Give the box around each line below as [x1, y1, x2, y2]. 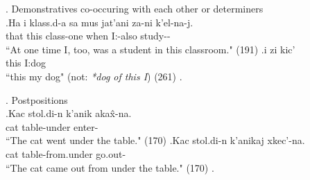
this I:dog [6, 55, 46, 70]
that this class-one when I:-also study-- [6, 28, 171, 43]
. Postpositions [6, 92, 68, 107]
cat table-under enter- [6, 119, 98, 134]
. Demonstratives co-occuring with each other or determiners [6, 1, 264, 15]
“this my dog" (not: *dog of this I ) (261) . [6, 69, 182, 83]
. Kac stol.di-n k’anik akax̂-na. [6, 106, 132, 120]
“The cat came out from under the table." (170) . [6, 160, 214, 174]
